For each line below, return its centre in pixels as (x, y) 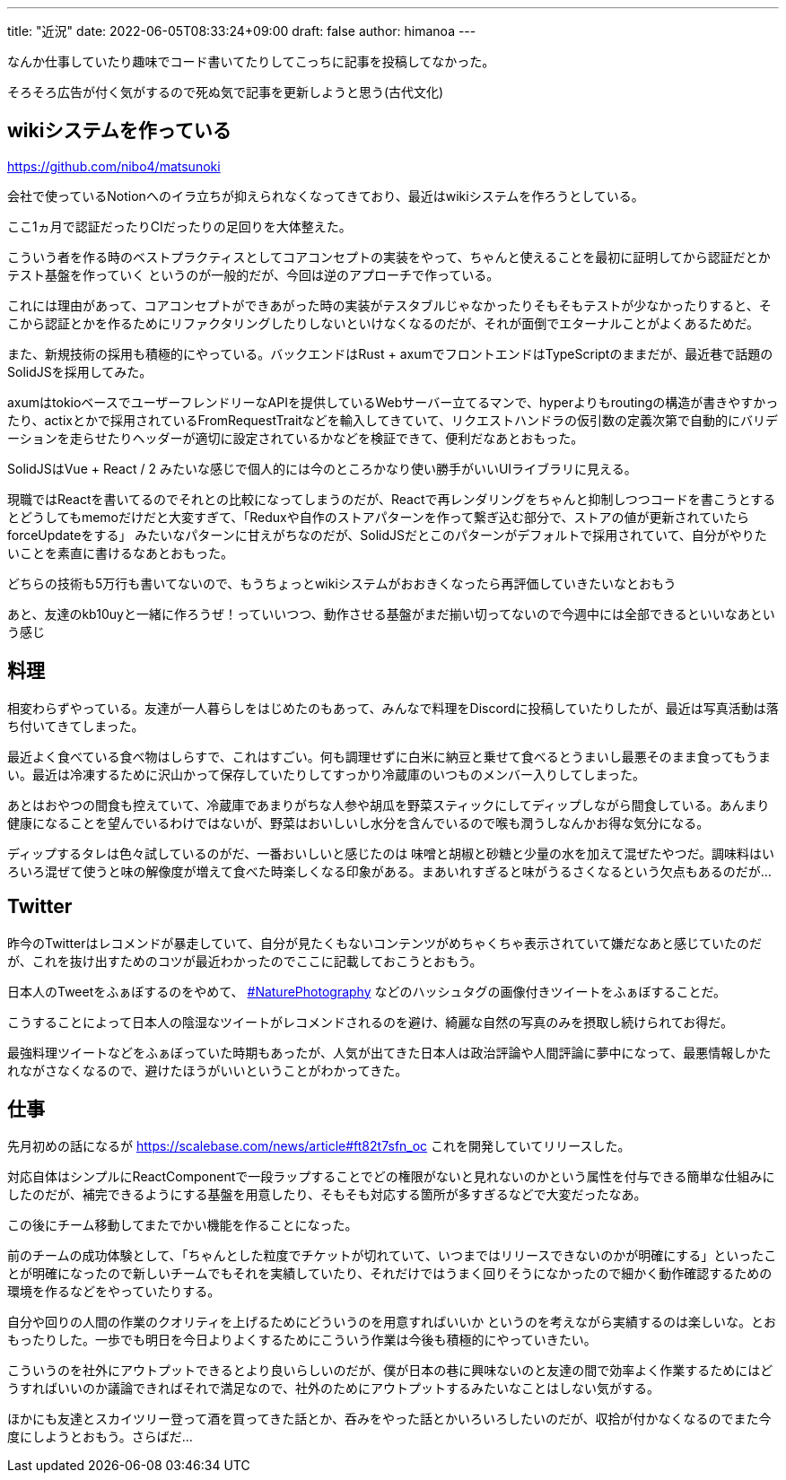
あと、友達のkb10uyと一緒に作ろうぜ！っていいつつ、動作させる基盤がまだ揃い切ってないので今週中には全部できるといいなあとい (391, 614)
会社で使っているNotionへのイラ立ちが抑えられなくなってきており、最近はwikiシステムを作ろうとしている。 (326, 196)
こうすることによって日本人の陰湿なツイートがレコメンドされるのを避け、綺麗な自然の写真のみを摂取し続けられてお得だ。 (370, 1022)
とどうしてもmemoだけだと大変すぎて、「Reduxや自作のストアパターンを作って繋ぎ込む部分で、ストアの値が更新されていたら (379, 517)
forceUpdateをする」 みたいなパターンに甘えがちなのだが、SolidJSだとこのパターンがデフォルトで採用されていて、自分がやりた (387, 535)
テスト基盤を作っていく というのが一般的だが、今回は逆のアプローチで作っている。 (253, 274)
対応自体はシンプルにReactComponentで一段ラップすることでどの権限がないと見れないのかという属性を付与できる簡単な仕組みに (391, 1177)
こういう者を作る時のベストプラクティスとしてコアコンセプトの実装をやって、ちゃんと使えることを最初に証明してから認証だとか (389, 257)
